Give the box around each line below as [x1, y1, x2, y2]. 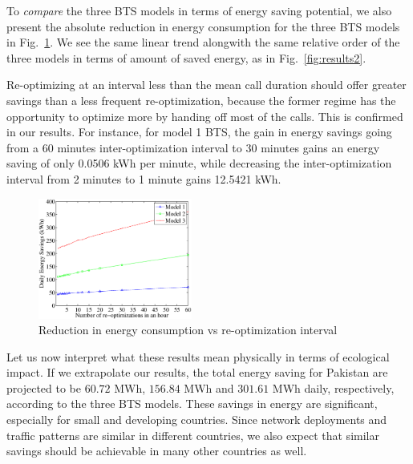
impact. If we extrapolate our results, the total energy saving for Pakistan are [6, 364, 388, 381]
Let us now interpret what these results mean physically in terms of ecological [6, 348, 390, 365]
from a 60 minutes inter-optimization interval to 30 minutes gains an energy [6, 139, 380, 155]
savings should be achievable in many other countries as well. [6, 442, 307, 459]
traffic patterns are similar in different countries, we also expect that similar [6, 426, 379, 443]
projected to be [6, 379, 81, 396]
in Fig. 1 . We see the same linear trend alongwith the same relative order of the [6, 34, 400, 50]
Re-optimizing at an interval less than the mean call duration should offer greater [6, 76, 407, 93]
